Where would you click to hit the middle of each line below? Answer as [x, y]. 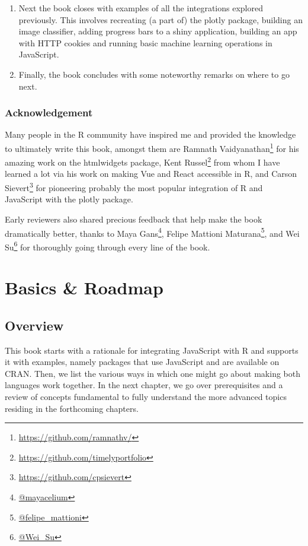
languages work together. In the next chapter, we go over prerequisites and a [144, 385]
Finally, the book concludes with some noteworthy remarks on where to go [154, 74]
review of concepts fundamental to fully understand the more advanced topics [146, 396]
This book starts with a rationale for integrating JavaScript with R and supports [152, 350]
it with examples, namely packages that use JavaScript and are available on [142, 362]
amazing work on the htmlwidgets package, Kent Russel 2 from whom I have [142, 161]
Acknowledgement [49, 112]
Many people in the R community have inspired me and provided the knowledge [150, 134]
